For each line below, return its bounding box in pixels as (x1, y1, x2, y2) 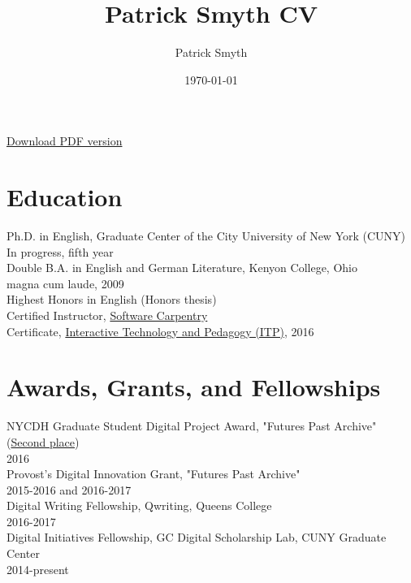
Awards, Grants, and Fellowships (6, 370, 381, 404)
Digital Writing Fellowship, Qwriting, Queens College (6, 497, 272, 514)
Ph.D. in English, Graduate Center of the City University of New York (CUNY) (6, 227, 406, 244)
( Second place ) (6, 433, 80, 450)
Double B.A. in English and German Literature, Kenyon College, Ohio (6, 259, 357, 276)
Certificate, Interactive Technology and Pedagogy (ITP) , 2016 (6, 322, 314, 339)
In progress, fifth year (6, 243, 114, 260)
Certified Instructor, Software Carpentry (6, 307, 208, 323)
